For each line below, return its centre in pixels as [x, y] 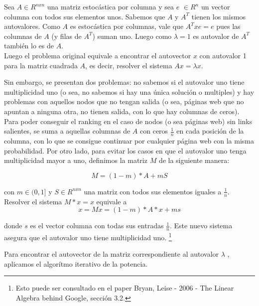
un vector [215, 6]
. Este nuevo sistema [201, 226]
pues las [228, 26]
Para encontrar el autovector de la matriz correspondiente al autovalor [112, 254]
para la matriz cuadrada [41, 65]
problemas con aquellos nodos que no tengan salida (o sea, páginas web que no [124, 101]
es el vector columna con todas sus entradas [97, 226]
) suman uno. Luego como [132, 36]
